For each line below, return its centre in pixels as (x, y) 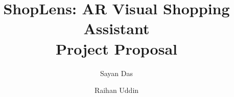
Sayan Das (116, 73)
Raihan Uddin (116, 90)
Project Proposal (116, 48)
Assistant (116, 28)
